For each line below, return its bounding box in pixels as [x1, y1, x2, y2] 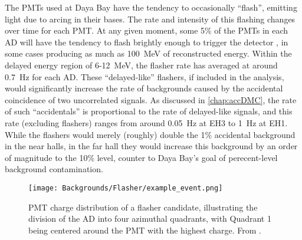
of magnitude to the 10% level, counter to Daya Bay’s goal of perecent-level [5, 151, 278, 163]
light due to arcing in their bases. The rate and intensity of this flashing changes [5, 12, 296, 25]
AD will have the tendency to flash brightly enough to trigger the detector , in [5, 35, 288, 48]
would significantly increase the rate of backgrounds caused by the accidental [5, 82, 283, 94]
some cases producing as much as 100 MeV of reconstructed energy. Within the [5, 47, 292, 60]
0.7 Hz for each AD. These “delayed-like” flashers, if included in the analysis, [5, 70, 284, 83]
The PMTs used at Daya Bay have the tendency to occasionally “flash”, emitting [5, 1, 297, 13]
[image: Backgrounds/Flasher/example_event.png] [28, 183, 223, 192]
